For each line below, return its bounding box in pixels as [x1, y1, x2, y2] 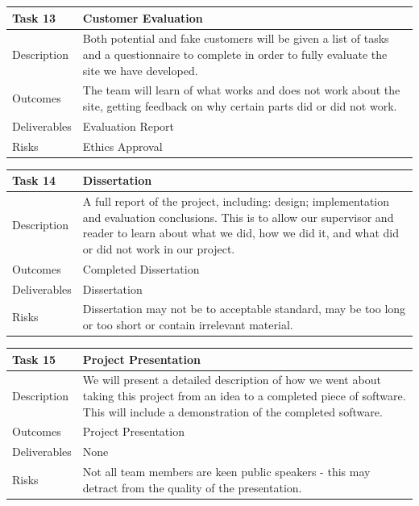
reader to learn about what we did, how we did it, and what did [82, 224, 399, 241]
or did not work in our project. [82, 240, 235, 257]
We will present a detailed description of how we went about [82, 371, 381, 388]
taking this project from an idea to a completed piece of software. [82, 387, 406, 404]
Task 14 [12, 172, 56, 189]
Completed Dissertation [82, 260, 200, 277]
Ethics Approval [82, 137, 163, 154]
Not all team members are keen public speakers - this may [82, 463, 371, 480]
